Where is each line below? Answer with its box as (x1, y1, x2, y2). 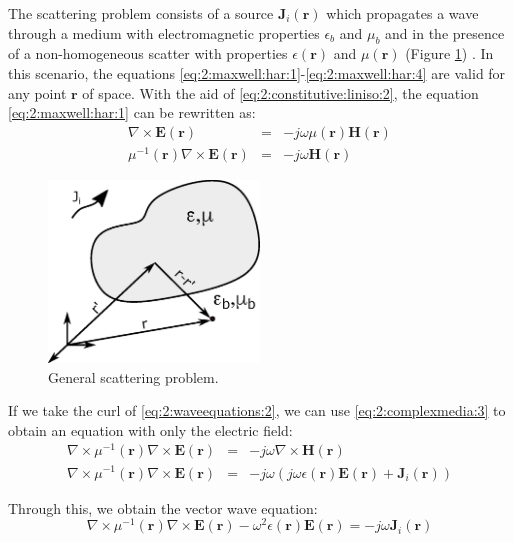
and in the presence (385, 22, 505, 43)
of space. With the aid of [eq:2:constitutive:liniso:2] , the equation (82, 82, 479, 103)
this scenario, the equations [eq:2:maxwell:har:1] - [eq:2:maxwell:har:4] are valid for (8, 62, 506, 83)
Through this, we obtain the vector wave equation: (8, 497, 318, 518)
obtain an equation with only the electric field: (8, 419, 293, 440)
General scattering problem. (48, 366, 219, 387)
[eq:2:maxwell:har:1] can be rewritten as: (8, 102, 256, 123)
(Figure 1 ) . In (405, 43, 494, 64)
